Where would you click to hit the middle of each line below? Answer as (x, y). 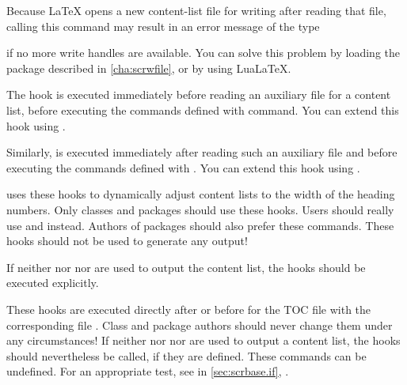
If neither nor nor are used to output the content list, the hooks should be (186, 267)
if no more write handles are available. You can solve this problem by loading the (203, 53)
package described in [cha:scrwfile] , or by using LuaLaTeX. (149, 68)
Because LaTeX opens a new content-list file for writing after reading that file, (196, 10)
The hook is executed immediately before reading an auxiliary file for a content (199, 94)
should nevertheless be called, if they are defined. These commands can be (186, 355)
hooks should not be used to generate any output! (127, 241)
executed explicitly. (53, 283)
